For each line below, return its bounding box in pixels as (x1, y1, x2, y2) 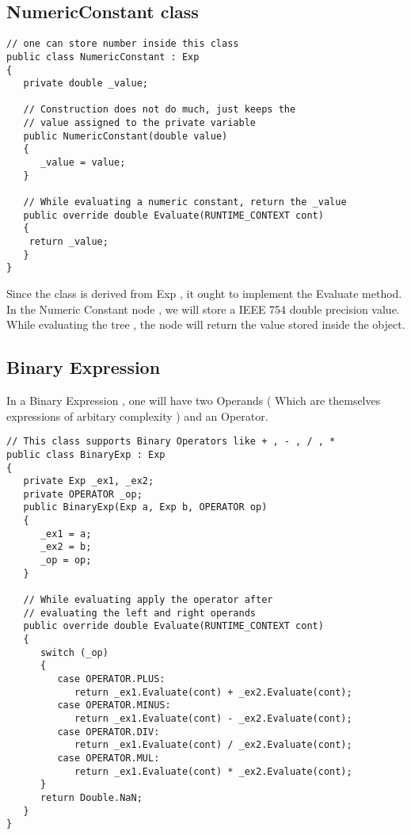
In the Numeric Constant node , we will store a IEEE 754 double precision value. (6, 300, 400, 317)
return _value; (29, 236, 108, 248)
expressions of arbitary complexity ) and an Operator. (6, 407, 268, 424)
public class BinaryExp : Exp (6, 448, 166, 460)
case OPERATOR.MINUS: (57, 700, 171, 711)
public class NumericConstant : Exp (6, 51, 200, 63)
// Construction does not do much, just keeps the (23, 104, 296, 116)
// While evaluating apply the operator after (23, 594, 273, 606)
